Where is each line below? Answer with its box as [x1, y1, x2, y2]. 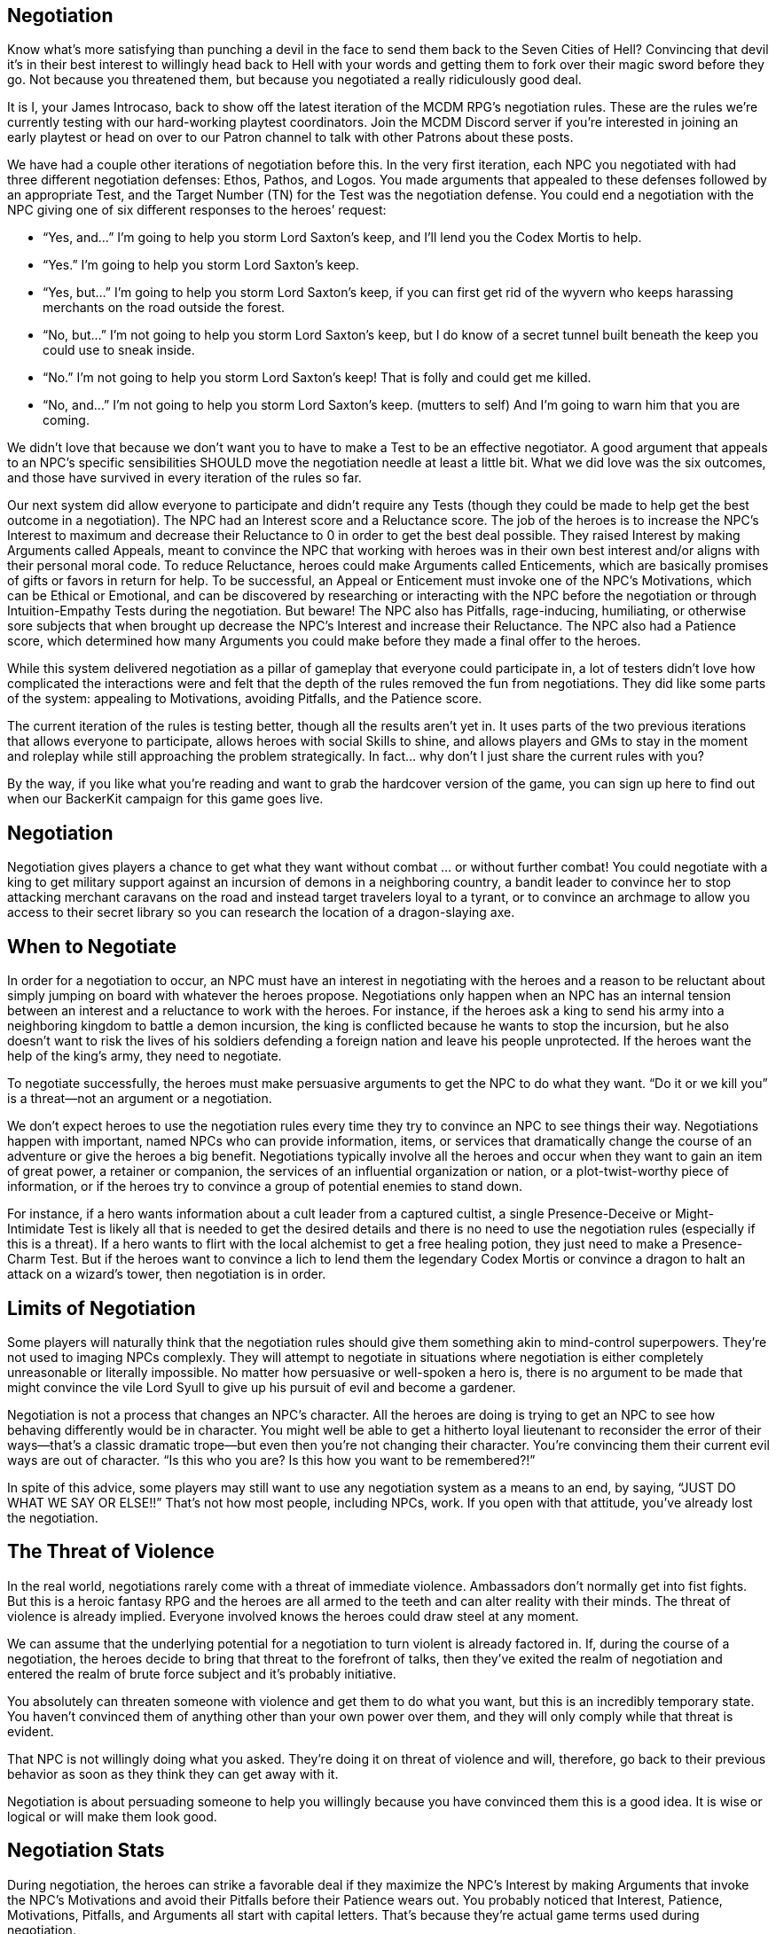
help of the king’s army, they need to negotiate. [7, 1048, 282, 1064]
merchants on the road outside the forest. [43, 300, 286, 316]
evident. [7, 1723, 54, 1739]
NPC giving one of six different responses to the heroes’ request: [7, 202, 387, 218]
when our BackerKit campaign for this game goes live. [7, 791, 324, 807]
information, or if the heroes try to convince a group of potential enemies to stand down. [7, 1178, 523, 1194]
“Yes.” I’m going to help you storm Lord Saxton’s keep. [43, 257, 359, 273]
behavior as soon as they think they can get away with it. [7, 1766, 339, 1781]
